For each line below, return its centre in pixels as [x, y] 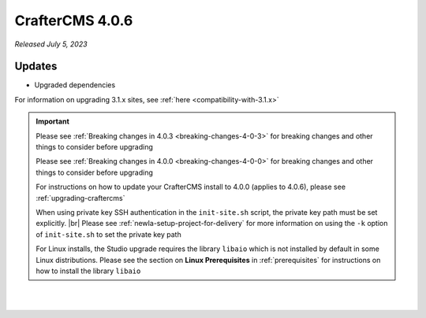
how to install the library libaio [88, 271]
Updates [36, 67]
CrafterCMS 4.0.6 [74, 20]
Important [53, 121]
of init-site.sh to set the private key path [108, 234]
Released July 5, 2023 [51, 44]
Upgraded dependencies [75, 85]
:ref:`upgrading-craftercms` [80, 198]
